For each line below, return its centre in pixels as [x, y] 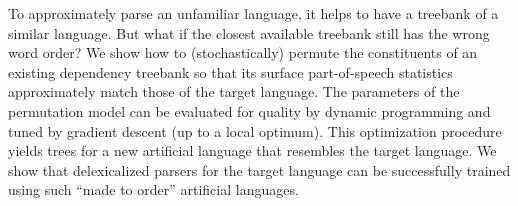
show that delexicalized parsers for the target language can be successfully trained [259, 169]
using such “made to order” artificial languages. [153, 189]
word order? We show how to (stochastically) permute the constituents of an [243, 52]
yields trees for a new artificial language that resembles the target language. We [252, 150]
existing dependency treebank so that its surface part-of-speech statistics [230, 71]
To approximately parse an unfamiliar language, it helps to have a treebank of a [253, 13]
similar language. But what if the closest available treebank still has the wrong [249, 32]
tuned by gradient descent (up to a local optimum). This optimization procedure [255, 130]
